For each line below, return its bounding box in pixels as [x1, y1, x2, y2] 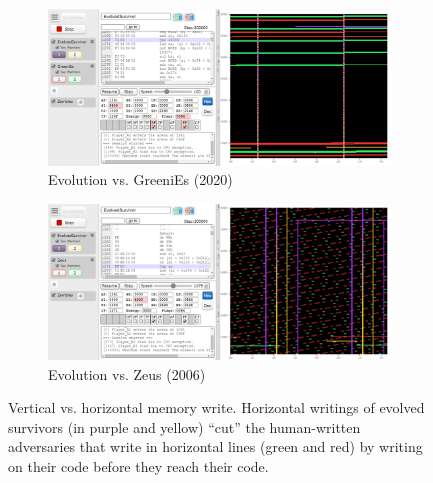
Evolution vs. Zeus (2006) [48, 363, 206, 384]
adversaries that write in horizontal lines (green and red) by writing [8, 436, 423, 457]
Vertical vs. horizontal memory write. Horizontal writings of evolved [8, 397, 425, 418]
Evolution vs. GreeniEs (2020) [48, 169, 233, 190]
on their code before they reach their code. [8, 455, 269, 476]
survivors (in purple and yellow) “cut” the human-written [8, 416, 361, 437]
